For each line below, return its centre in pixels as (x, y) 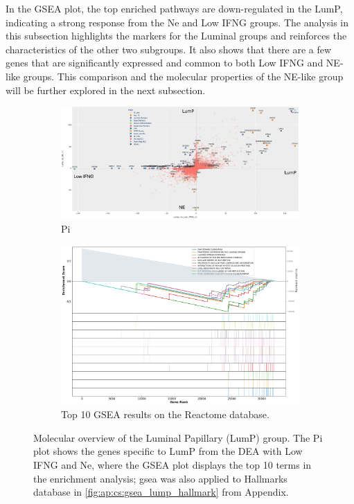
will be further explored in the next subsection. (106, 90)
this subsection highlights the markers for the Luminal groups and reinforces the (176, 36)
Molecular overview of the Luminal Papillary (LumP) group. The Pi (178, 437)
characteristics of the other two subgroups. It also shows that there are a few (169, 49)
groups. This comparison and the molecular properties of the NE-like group (183, 76)
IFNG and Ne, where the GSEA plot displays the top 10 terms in (172, 465)
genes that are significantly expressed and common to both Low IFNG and (165, 63)
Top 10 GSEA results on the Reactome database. (165, 414)
